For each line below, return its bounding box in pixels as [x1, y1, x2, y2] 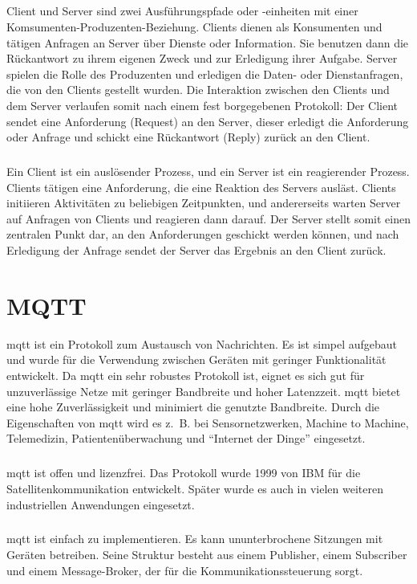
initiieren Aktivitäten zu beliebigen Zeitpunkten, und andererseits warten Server [6, 194, 401, 211]
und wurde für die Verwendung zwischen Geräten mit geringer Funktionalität [6, 351, 387, 368]
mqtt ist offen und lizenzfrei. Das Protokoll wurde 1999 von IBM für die [6, 464, 361, 481]
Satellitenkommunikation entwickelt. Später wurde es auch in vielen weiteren [6, 480, 383, 496]
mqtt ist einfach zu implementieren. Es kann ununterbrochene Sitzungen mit [6, 530, 383, 547]
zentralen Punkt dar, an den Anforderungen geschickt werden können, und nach [6, 226, 399, 243]
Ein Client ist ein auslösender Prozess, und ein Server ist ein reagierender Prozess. [6, 163, 410, 180]
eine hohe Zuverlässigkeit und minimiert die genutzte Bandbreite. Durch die [6, 398, 380, 415]
